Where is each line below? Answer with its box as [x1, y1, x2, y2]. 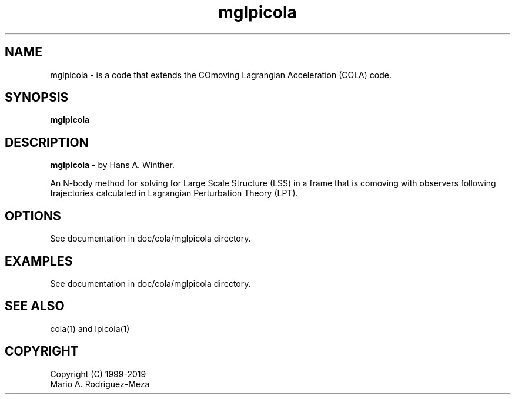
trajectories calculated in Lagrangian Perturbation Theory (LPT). [50, 188, 298, 199]
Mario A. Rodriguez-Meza [50, 378, 150, 389]
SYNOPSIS [5, 90, 69, 105]
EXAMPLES [5, 253, 73, 269]
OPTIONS [5, 208, 61, 223]
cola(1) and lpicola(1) [50, 323, 130, 334]
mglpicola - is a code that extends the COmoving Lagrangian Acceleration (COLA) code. [50, 69, 392, 80]
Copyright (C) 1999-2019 [50, 368, 146, 379]
